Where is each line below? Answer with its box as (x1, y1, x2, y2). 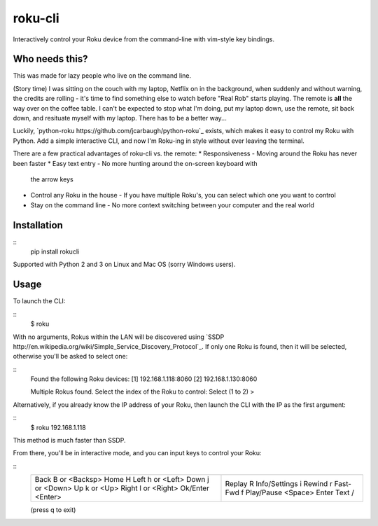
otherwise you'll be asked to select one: (13, 352, 128, 361)
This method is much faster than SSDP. (13, 436, 126, 445)
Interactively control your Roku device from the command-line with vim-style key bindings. (13, 35, 274, 43)
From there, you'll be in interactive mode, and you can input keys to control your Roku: (13, 449, 262, 457)
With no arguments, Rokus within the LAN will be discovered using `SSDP (13, 333, 225, 341)
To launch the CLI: (13, 297, 66, 305)
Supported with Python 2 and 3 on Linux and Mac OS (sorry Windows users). (13, 260, 236, 269)
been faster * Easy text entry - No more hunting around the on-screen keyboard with (13, 159, 258, 167)
